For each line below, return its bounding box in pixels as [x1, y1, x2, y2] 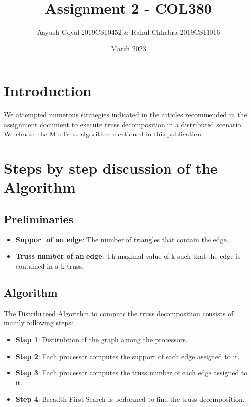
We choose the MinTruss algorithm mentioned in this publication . [4, 129, 203, 139]
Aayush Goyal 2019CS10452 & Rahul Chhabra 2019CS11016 [37, 27, 220, 37]
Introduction [4, 81, 92, 101]
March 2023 [111, 43, 146, 53]
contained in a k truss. [15, 260, 84, 271]
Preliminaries [4, 211, 74, 226]
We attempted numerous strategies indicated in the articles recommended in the [4, 109, 247, 120]
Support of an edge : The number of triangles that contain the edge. [15, 234, 229, 244]
